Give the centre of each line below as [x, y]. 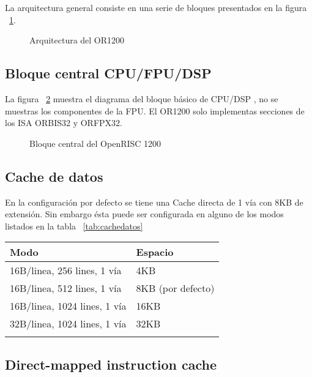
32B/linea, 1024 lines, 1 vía [68, 324]
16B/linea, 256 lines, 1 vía [66, 271]
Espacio [155, 252]
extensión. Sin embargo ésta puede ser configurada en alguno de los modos [144, 214]
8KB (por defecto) [175, 288]
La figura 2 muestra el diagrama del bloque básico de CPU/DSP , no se [142, 98]
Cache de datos [54, 176]
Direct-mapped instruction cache [111, 364]
